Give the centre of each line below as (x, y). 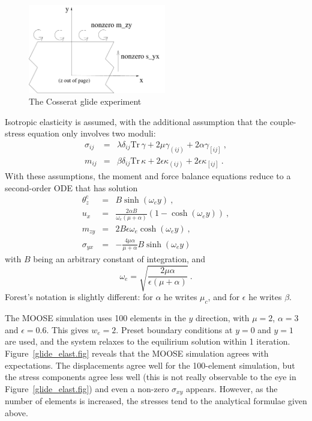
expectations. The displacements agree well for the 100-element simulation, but (150, 365)
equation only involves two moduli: (92, 133)
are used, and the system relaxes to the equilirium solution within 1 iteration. (148, 341)
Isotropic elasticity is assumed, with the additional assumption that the (136, 121)
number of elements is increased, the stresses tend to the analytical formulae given (156, 401)
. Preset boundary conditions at (174, 329)
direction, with (223, 318)
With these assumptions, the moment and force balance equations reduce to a (148, 176)
